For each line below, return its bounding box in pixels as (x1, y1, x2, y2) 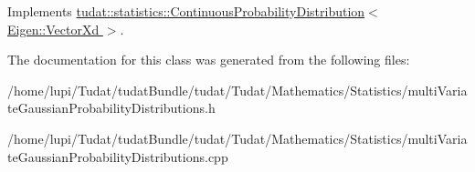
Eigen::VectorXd (7, 19, 100, 38)
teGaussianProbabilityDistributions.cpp (7, 147, 228, 166)
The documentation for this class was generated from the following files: (7, 50, 410, 69)
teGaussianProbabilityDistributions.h (7, 98, 216, 117)
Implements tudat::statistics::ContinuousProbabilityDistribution (7, 2, 365, 20)
